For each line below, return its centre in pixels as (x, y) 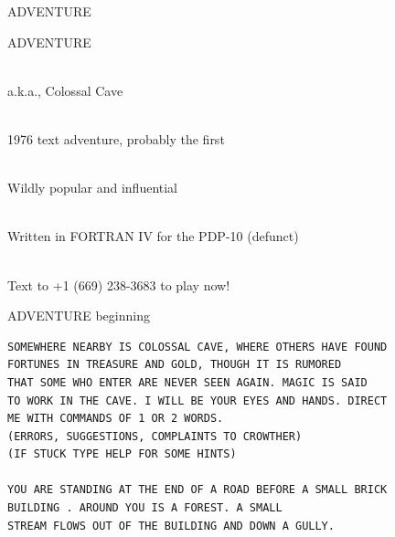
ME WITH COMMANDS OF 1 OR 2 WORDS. (116, 419)
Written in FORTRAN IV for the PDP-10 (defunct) (153, 236)
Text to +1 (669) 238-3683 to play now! (119, 284)
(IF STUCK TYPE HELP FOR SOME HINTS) (122, 454)
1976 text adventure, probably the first (116, 138)
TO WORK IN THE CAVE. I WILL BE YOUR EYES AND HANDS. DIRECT (197, 400)
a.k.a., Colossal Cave (65, 90)
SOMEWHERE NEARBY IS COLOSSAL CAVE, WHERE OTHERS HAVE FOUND (197, 347)
